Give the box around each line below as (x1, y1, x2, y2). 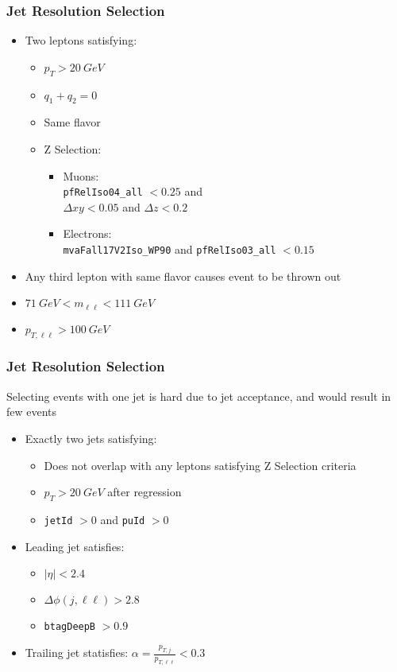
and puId (100, 511, 145, 527)
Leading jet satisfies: (25, 538, 125, 554)
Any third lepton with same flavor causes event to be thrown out (25, 267, 341, 284)
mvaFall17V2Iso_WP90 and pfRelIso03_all (63, 241, 276, 258)
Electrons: (63, 225, 112, 242)
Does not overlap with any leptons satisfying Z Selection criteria (44, 456, 357, 473)
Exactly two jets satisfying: (25, 429, 157, 446)
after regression (107, 484, 182, 500)
